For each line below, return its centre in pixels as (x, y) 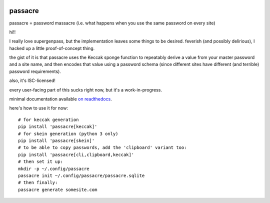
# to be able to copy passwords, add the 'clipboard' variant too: (102, 148)
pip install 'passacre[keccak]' (58, 127)
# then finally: (38, 183)
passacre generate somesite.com (58, 189)
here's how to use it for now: (39, 108)
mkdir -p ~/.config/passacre (54, 168)
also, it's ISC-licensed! (32, 80)
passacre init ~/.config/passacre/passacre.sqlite (81, 175)
